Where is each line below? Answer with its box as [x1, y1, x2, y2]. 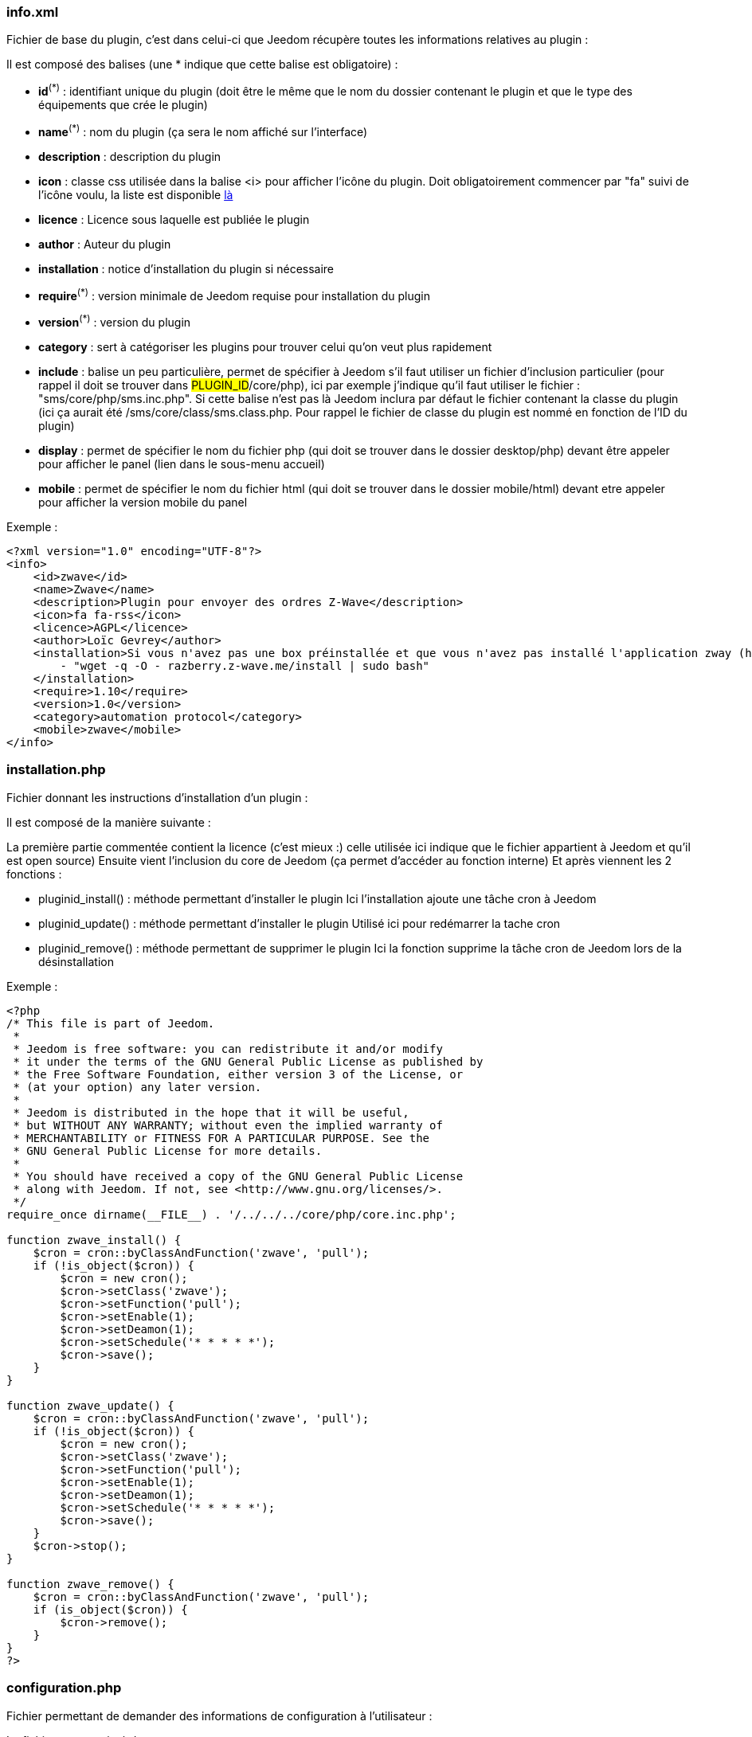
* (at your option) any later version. [13, 1080, 262, 1093]
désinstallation [38, 954, 114, 968]
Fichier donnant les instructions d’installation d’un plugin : [6, 790, 308, 804]
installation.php [6, 761, 106, 778]
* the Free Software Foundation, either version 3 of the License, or [13, 1067, 464, 1081]
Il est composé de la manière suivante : [6, 815, 211, 829]
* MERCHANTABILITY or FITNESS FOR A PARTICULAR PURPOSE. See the [13, 1131, 430, 1144]
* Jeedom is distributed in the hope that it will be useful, [13, 1105, 409, 1119]
